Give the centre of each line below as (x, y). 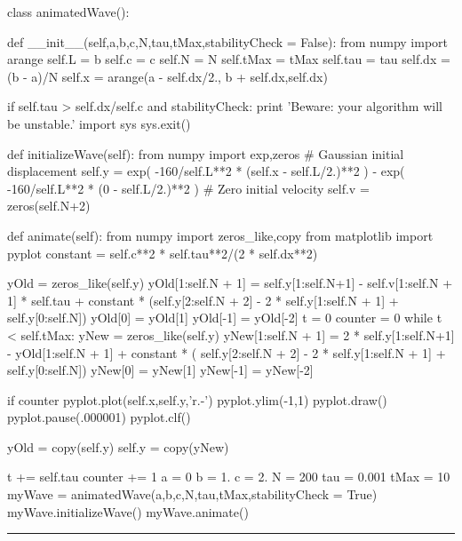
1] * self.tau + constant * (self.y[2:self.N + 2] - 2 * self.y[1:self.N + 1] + (203, 300)
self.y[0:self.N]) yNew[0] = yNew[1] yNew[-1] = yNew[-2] (160, 370)
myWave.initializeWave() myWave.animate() (128, 511)
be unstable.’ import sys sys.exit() (99, 123)
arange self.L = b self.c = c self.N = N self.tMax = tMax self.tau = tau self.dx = (229, 59)
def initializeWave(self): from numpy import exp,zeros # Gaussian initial (206, 153)
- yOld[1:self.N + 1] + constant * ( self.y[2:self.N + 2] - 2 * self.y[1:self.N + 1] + (227, 352)
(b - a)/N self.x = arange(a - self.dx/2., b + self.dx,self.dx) (167, 76)
